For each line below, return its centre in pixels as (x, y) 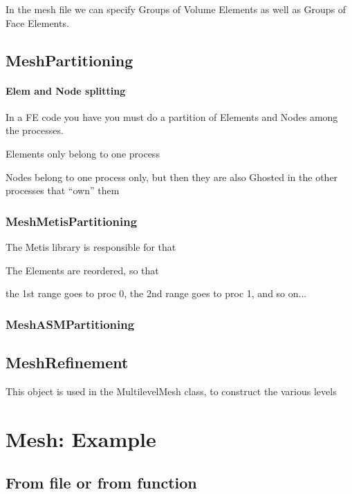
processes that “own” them (63, 190)
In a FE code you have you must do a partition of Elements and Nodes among (172, 116)
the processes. (35, 130)
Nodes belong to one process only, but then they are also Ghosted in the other (172, 177)
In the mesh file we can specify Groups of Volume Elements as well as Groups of (176, 9)
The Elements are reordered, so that (82, 270)
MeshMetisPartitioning (72, 221)
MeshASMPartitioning (70, 324)
